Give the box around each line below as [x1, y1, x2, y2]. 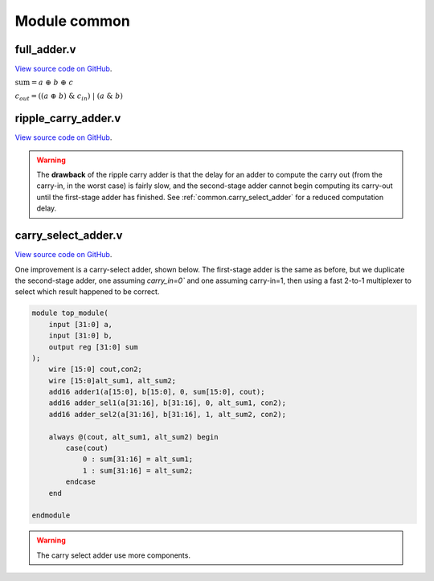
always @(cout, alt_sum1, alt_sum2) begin [48, 432, 219, 441]
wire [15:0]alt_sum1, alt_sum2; [48, 376, 177, 385]
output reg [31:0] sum [48, 342, 138, 351]
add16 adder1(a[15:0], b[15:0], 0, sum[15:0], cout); [48, 387, 265, 397]
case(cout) [65, 444, 108, 453]
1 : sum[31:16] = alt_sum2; [82, 466, 193, 475]
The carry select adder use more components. [36, 550, 190, 560]
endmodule [31, 511, 71, 520]
